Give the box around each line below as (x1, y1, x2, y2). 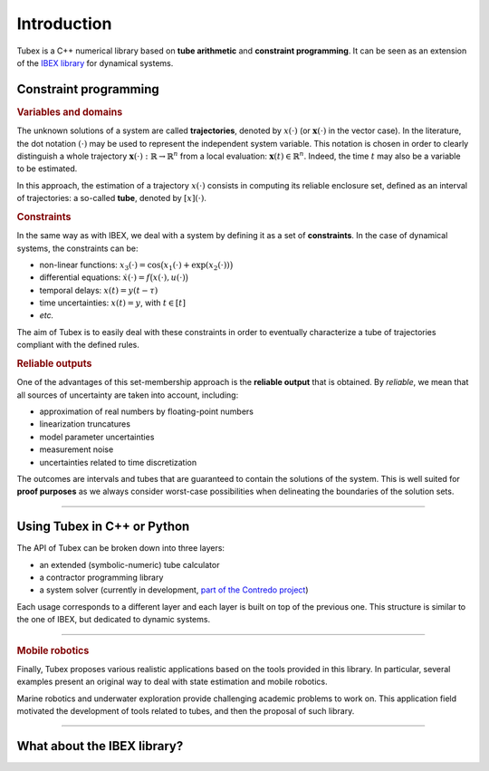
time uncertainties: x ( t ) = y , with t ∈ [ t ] (39, 297, 186, 308)
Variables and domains (16, 105, 123, 118)
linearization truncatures (39, 419, 131, 429)
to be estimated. (16, 163, 78, 174)
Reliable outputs (16, 358, 92, 371)
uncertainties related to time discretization (39, 457, 197, 467)
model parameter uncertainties (39, 431, 155, 442)
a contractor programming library (39, 572, 164, 583)
